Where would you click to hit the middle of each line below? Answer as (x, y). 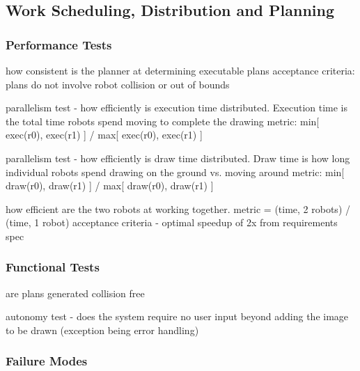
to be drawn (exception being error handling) (102, 330)
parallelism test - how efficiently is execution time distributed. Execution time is (177, 108)
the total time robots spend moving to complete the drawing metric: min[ (163, 121)
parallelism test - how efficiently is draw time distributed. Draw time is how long (178, 158)
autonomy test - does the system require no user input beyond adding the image (177, 316)
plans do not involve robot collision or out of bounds (118, 84)
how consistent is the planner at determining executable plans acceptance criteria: (180, 70)
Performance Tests (59, 44)
